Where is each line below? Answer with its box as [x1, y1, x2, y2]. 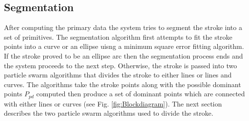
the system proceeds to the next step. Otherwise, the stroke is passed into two [4, 60, 237, 70]
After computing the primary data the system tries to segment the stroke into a [4, 22, 242, 32]
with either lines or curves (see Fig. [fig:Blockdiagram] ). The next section [4, 98, 222, 108]
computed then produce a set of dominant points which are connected [36, 89, 245, 99]
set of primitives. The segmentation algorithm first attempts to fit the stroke [4, 31, 232, 42]
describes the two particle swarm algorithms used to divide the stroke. [4, 108, 213, 118]
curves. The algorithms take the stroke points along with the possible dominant [4, 79, 241, 89]
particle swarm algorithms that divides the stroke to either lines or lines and [4, 70, 232, 80]
